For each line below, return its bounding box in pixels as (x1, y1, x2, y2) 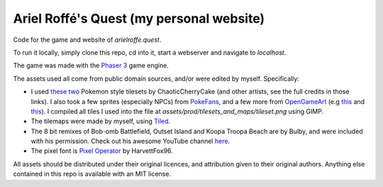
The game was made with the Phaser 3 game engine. (13, 61, 170, 70)
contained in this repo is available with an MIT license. (13, 170, 172, 178)
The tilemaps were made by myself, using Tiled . (30, 117, 171, 125)
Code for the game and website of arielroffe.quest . (13, 35, 162, 44)
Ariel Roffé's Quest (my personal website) (13, 11, 265, 26)
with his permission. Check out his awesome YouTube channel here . (30, 137, 231, 145)
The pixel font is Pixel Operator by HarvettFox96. (30, 147, 173, 155)
